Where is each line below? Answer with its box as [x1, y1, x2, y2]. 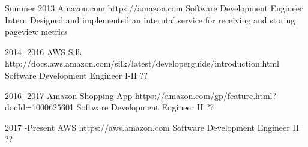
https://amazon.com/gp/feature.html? [135, 89, 277, 101]
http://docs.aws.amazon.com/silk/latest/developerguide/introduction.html [5, 57, 279, 70]
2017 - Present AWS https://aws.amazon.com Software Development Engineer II [5, 121, 299, 133]
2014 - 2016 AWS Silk [5, 45, 82, 58]
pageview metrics [5, 25, 68, 38]
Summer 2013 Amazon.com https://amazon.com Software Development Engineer [5, 2, 303, 14]
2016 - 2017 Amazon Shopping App [5, 89, 133, 101]
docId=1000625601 [5, 101, 74, 113]
